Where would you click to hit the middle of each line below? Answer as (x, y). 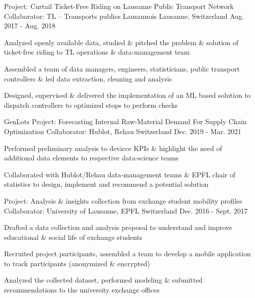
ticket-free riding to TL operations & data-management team (97, 52)
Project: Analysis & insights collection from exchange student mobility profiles (123, 200)
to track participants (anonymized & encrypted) (77, 263)
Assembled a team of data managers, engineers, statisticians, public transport (122, 68)
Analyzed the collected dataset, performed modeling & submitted (103, 280)
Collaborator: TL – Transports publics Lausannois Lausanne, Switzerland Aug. (124, 16)
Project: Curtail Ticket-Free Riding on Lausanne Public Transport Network (119, 6)
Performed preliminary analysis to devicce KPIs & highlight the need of (113, 148)
